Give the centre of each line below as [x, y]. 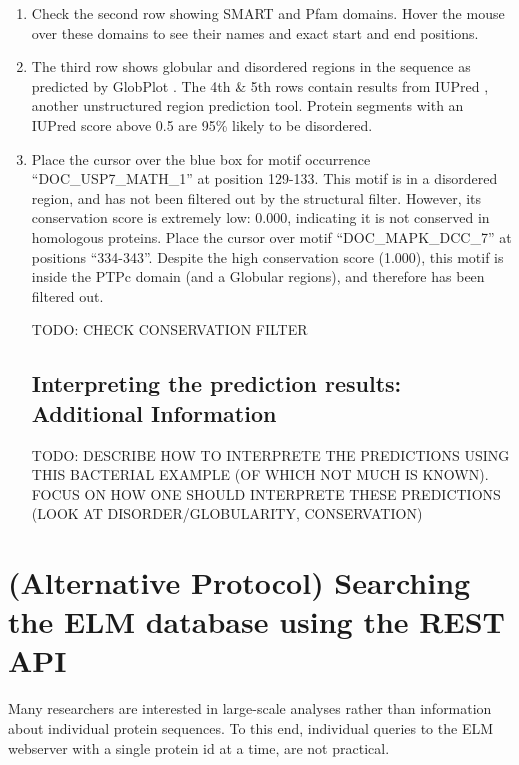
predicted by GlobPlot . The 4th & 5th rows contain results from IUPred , [260, 85]
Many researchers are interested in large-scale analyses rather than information [250, 708]
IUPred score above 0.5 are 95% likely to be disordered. [202, 124]
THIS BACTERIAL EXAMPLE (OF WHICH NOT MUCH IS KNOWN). [260, 474]
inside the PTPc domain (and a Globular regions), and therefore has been [258, 276]
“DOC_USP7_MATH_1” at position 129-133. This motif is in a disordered [264, 178]
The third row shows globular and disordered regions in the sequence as [251, 66]
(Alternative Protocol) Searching [239, 582]
